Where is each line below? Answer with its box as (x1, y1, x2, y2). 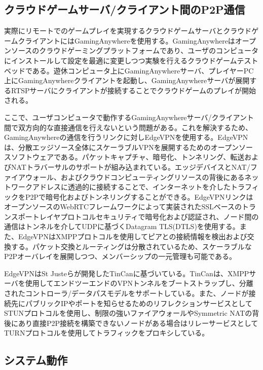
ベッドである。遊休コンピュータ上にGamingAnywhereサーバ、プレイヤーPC (4, 65, 254, 76)
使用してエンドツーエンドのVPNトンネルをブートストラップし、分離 (25, 278, 253, 288)
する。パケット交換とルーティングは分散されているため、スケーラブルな (11, 241, 252, 251)
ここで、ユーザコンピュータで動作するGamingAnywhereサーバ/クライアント (4, 112, 254, 122)
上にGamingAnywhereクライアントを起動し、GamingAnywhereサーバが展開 (4, 75, 250, 86)
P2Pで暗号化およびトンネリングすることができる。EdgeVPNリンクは (25, 191, 253, 202)
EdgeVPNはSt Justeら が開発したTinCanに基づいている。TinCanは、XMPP (4, 268, 249, 278)
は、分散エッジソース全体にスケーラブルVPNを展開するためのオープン (4, 141, 239, 152)
